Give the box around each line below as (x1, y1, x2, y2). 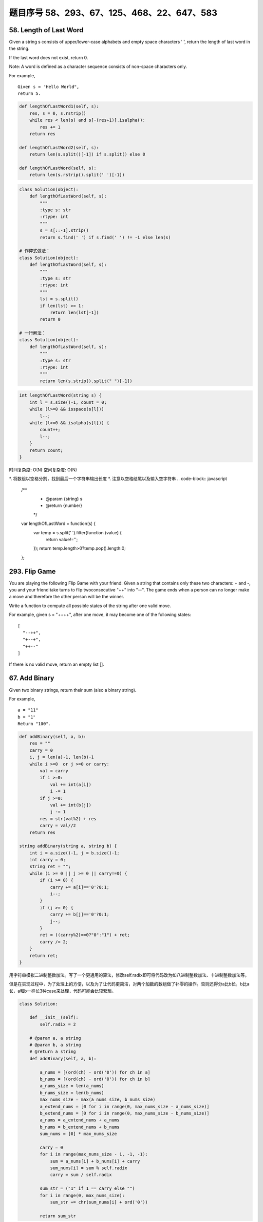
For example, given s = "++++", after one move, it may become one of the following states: (9, 611, 191, 618)
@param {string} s (45, 496, 83, 502)
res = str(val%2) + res (39, 816, 97, 821)
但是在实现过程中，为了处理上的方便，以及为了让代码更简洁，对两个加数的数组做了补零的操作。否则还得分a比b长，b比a (9, 981, 249, 987)
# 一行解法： (19, 330, 46, 336)
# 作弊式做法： (19, 248, 51, 254)
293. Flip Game (9, 567, 56, 575)
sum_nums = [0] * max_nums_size (39, 1131, 117, 1136)
